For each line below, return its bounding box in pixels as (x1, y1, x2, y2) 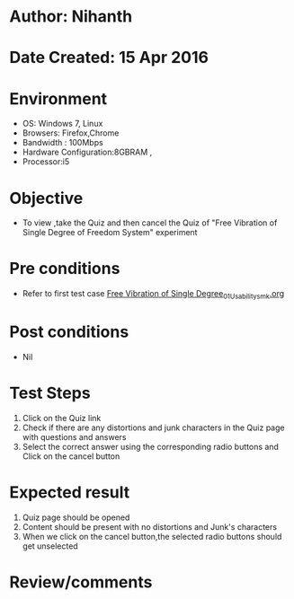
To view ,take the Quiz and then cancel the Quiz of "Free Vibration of (22, 217, 278, 228)
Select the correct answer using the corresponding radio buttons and (22, 441, 279, 452)
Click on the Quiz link (22, 412, 102, 423)
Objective (9, 188, 84, 208)
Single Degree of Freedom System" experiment (22, 227, 198, 238)
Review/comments (9, 572, 153, 592)
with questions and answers (22, 431, 127, 442)
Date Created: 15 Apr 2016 (9, 48, 209, 68)
